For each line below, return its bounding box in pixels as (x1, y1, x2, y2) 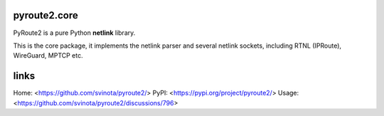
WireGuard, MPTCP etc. (13, 51, 83, 60)
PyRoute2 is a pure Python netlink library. (13, 28, 136, 37)
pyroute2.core (13, 9, 78, 21)
